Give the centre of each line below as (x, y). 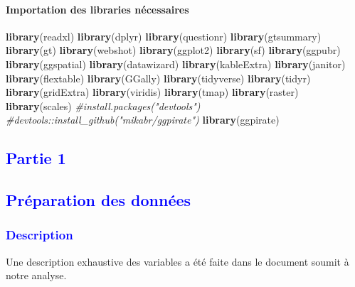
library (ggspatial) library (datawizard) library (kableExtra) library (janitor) (176, 64)
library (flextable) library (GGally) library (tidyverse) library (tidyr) (158, 78)
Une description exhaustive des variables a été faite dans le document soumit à (177, 261)
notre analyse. (36, 275)
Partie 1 (36, 158)
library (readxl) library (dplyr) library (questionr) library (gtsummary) (164, 36)
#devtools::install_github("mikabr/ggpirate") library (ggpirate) (143, 120)
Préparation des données (99, 200)
